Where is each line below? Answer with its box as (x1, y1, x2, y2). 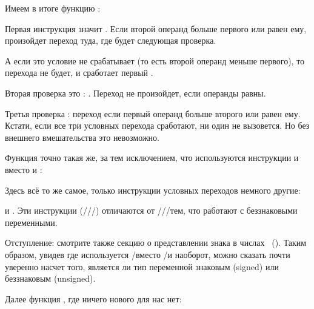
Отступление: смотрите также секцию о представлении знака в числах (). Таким (5, 236, 307, 249)
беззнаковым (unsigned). (5, 272, 96, 285)
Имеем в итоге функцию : (5, 2, 101, 14)
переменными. (5, 216, 58, 228)
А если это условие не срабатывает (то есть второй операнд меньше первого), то (5, 54, 305, 67)
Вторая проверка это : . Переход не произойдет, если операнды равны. (5, 86, 266, 99)
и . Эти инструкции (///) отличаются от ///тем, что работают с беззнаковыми (5, 204, 298, 217)
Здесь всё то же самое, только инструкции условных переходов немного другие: (5, 183, 301, 196)
